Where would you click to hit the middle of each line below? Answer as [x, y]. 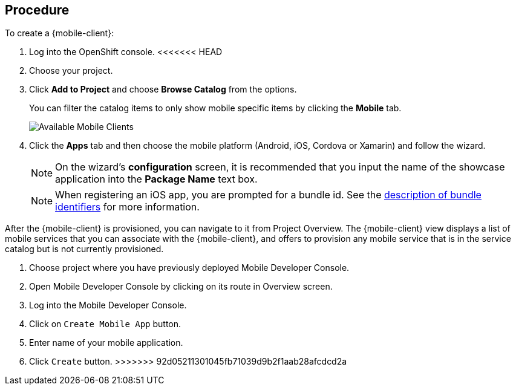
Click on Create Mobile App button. [105, 324]
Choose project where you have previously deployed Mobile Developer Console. [189, 268]
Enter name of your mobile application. [106, 343]
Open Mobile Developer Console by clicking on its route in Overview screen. [181, 287]
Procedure [37, 10]
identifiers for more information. [127, 207]
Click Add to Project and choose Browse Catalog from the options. [163, 89]
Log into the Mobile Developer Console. [108, 305]
